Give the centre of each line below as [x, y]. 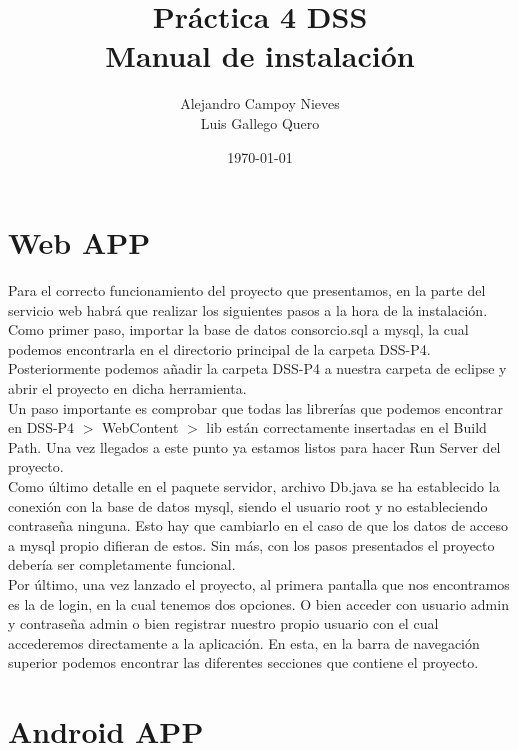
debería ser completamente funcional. [122, 564]
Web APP [79, 242]
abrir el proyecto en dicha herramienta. [127, 388]
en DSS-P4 [41, 427]
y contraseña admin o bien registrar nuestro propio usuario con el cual [223, 623]
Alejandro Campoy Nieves [260, 103]
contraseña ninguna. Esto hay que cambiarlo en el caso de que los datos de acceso [258, 525]
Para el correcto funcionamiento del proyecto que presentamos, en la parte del [247, 290]
